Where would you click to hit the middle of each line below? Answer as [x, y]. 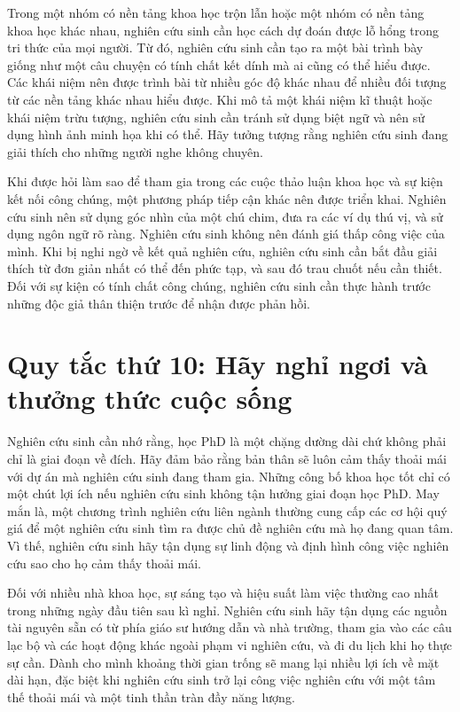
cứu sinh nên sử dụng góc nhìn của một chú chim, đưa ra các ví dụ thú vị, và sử [225, 216]
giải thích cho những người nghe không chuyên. [135, 151]
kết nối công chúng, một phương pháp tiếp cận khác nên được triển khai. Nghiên [227, 198]
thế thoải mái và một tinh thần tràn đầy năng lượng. [151, 696]
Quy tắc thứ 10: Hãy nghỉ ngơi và [218, 364]
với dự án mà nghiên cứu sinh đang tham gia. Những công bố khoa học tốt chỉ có [229, 476]
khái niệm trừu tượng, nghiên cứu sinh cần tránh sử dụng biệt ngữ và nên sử [216, 117]
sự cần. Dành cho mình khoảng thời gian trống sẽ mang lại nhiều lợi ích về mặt [223, 662]
